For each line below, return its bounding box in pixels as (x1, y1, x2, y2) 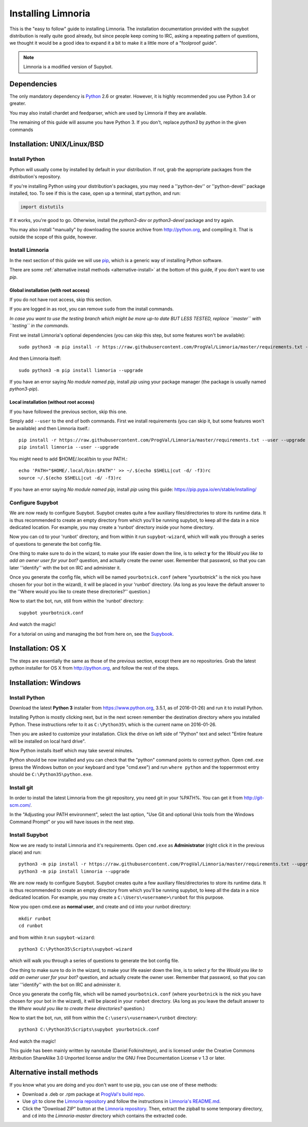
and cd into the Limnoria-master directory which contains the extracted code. (22, 1113, 187, 1119)
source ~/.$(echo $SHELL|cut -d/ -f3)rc (18, 475, 122, 481)
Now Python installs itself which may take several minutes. (9, 748, 133, 754)
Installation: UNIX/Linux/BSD (9, 140, 104, 149)
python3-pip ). (9, 386, 39, 392)
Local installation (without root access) (9, 399, 95, 405)
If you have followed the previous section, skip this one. (9, 409, 127, 415)
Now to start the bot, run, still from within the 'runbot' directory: (9, 598, 144, 604)
